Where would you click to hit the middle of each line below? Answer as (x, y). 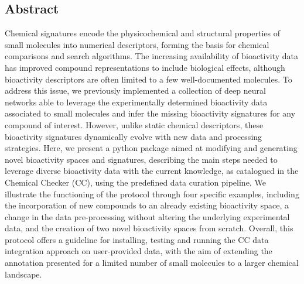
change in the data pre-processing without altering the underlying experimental (147, 216)
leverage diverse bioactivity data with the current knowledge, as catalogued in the (152, 171)
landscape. (23, 274)
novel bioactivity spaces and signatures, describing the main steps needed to (141, 159)
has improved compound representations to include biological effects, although (145, 67)
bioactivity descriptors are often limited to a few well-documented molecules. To (148, 79)
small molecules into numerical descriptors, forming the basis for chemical (137, 44)
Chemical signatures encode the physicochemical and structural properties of (142, 33)
